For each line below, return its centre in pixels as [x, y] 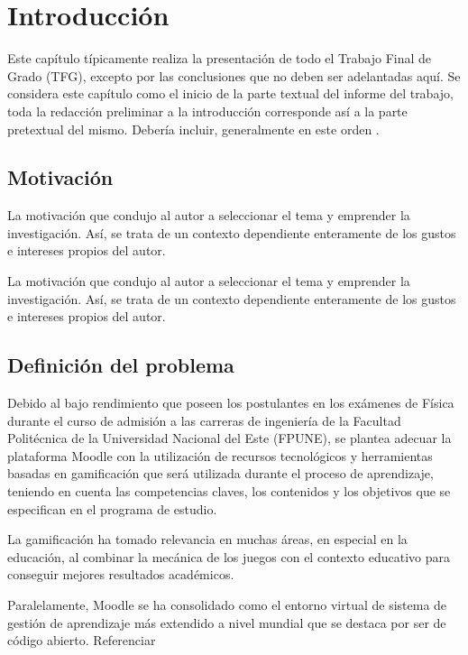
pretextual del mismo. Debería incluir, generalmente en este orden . [193, 129]
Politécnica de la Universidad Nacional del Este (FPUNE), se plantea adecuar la [229, 438]
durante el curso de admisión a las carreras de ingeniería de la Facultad [204, 420]
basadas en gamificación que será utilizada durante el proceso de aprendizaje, [220, 473]
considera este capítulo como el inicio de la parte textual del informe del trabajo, [230, 93]
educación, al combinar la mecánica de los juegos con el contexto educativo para [229, 556]
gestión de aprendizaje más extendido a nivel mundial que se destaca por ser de [227, 622]
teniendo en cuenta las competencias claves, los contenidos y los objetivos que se [229, 491]
